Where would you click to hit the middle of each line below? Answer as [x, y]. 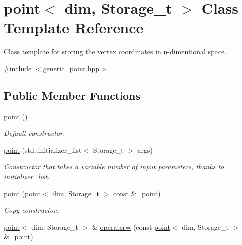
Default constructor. [35, 133]
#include [18, 68]
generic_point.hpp [71, 68]
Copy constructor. [31, 210]
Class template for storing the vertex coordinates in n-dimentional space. [115, 52]
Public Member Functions [72, 95]
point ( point [22, 193]
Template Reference [74, 28]
